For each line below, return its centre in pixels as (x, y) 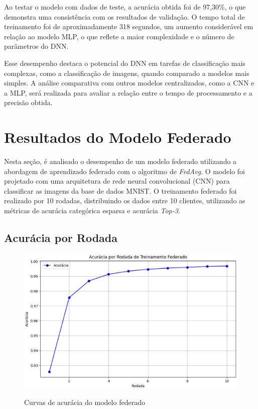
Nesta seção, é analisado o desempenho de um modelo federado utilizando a (120, 161)
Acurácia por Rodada (61, 238)
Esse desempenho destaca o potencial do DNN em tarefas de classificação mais (125, 63)
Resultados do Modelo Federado (118, 137)
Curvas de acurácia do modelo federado (85, 402)
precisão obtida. (28, 102)
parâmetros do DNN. (36, 46)
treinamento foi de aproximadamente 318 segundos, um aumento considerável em (129, 26)
